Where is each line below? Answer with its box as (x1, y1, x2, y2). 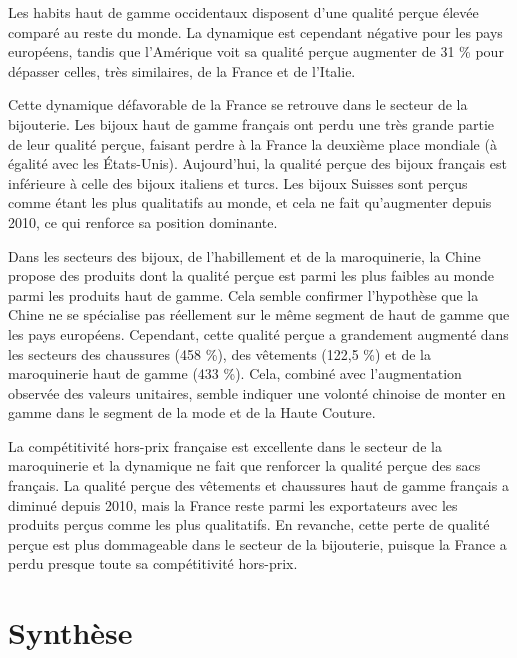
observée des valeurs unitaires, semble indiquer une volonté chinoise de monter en (8, 382, 506, 403)
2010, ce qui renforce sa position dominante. (8, 211, 278, 232)
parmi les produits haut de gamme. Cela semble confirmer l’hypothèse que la (8, 284, 479, 305)
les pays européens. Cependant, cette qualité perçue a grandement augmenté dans (8, 323, 509, 344)
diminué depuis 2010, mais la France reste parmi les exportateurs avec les (8, 494, 458, 515)
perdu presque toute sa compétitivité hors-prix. (8, 553, 298, 574)
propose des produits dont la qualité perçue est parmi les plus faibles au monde (8, 265, 495, 286)
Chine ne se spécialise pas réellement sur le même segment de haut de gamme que (8, 304, 510, 325)
